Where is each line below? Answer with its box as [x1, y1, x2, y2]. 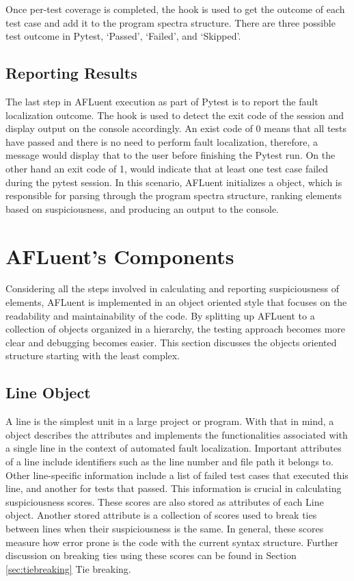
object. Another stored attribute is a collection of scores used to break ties [5, 508, 317, 522]
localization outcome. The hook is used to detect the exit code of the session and [5, 107, 344, 122]
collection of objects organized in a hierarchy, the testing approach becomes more [5, 322, 346, 336]
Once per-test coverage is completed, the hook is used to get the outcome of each [5, 2, 345, 16]
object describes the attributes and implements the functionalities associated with [5, 427, 348, 441]
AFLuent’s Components [5, 242, 234, 270]
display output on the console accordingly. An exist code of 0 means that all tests [5, 121, 347, 135]
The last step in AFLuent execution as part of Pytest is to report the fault [5, 94, 318, 108]
